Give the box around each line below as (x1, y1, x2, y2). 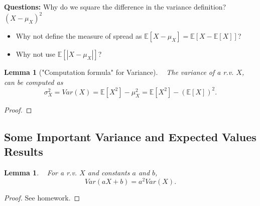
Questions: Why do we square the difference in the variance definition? (4, 2, 226, 12)
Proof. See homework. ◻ (4, 192, 80, 202)
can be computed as (4, 76, 63, 87)
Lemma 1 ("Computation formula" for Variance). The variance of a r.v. (4, 67, 234, 77)
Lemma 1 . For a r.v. (4, 167, 77, 177)
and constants (87, 167, 130, 177)
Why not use (16, 49, 56, 59)
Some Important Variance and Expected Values (4, 129, 256, 144)
